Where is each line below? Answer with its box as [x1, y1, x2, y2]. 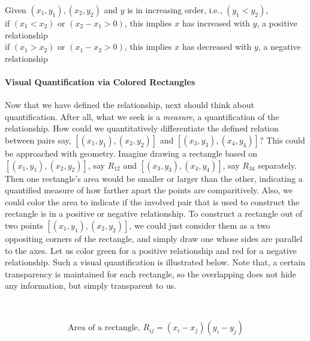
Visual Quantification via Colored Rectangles [5, 75, 195, 88]
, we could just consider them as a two [129, 219, 270, 231]
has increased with [182, 17, 250, 29]
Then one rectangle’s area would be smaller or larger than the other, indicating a [5, 172, 303, 184]
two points [5, 219, 43, 231]
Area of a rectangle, [68, 324, 140, 333]
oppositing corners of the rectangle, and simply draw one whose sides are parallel [5, 232, 303, 244]
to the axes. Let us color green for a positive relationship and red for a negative [5, 244, 297, 256]
